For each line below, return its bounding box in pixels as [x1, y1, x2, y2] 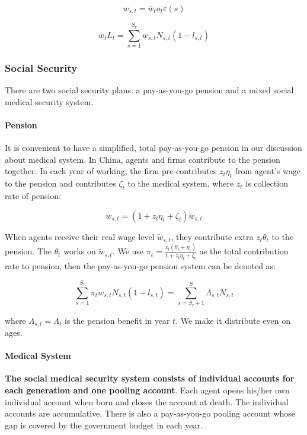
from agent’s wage [235, 165, 300, 177]
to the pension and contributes [5, 177, 116, 190]
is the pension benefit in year [64, 314, 170, 326]
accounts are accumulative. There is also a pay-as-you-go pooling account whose [5, 407, 296, 420]
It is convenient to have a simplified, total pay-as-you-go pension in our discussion [5, 141, 302, 154]
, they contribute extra [171, 230, 254, 242]
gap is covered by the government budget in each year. [5, 418, 203, 431]
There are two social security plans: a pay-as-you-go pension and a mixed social [5, 84, 294, 96]
